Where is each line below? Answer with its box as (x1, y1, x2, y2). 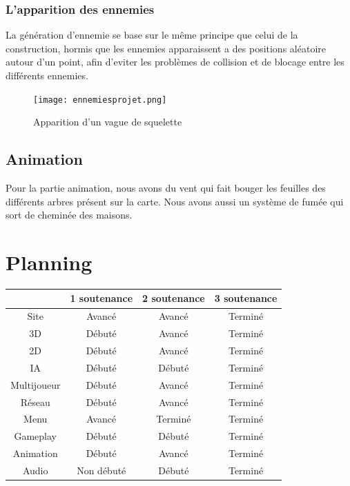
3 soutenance (214, 291, 278, 305)
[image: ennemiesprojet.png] (33, 94, 167, 105)
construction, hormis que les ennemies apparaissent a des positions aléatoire (6, 41, 326, 55)
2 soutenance (142, 291, 205, 305)
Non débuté (77, 463, 126, 477)
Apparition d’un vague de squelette (33, 114, 182, 129)
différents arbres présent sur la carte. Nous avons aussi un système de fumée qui (6, 194, 344, 208)
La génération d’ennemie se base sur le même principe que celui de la (6, 28, 298, 42)
